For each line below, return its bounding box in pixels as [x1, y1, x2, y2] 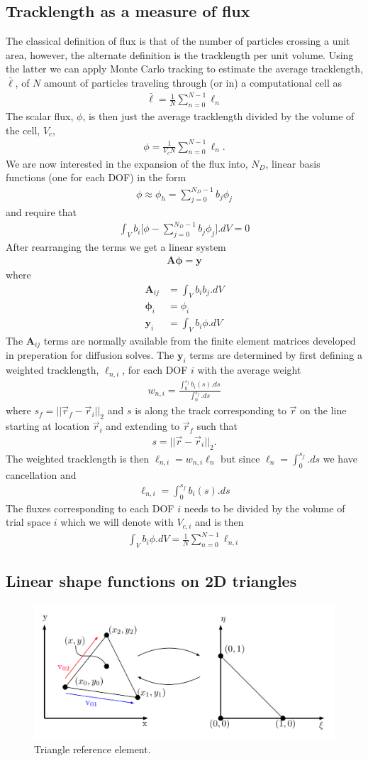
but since [221, 450, 260, 465]
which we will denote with [60, 514, 174, 529]
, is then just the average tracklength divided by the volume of [82, 108, 355, 123]
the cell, [6, 122, 40, 137]
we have [323, 450, 357, 465]
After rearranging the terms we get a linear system [6, 239, 226, 254]
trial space [6, 514, 51, 529]
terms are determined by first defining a [189, 347, 362, 362]
